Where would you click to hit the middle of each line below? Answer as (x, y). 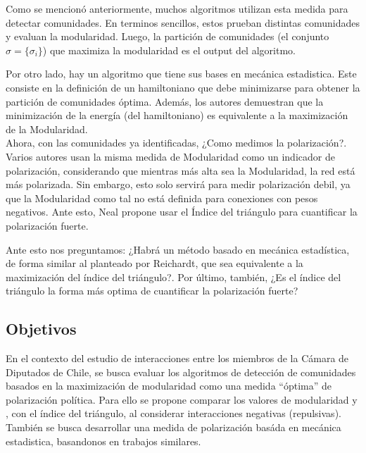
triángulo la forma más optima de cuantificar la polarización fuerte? (152, 291)
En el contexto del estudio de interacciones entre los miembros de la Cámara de (177, 358)
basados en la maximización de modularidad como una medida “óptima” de (169, 386)
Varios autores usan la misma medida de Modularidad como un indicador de (170, 156)
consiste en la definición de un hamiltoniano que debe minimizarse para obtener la (183, 87)
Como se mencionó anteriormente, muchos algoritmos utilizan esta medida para (177, 8)
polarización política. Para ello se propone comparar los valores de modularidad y (182, 399)
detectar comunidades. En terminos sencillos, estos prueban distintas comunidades (183, 22)
